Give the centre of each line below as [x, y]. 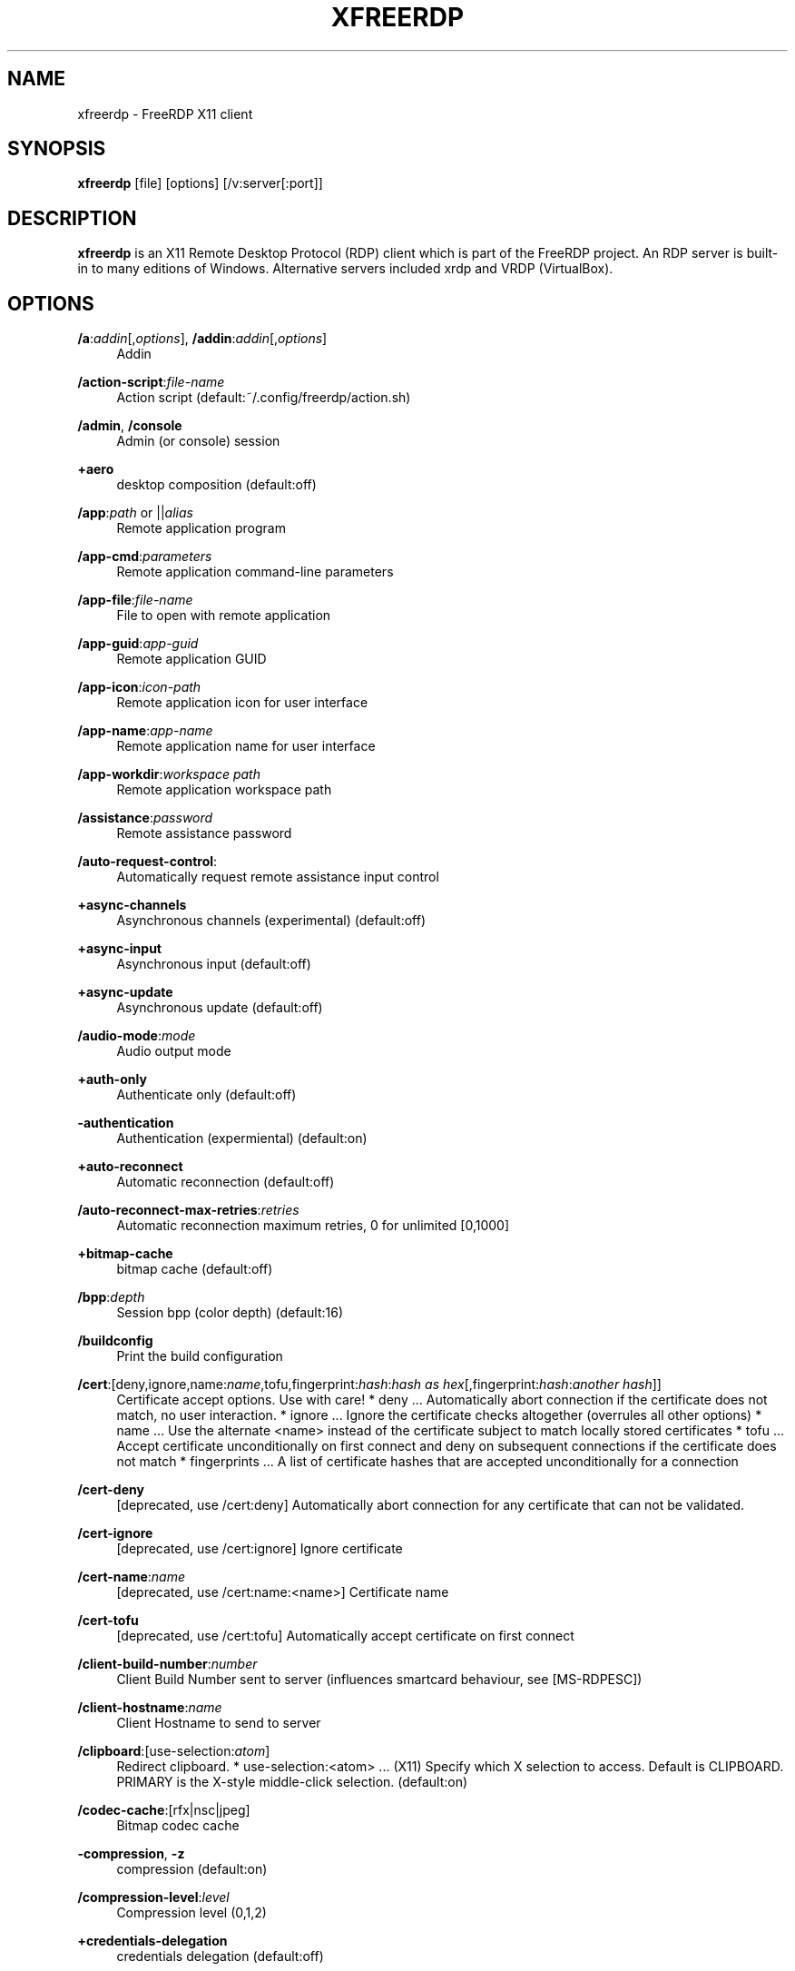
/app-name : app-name [145, 731]
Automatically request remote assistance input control [278, 877]
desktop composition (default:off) [216, 485]
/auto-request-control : [147, 862]
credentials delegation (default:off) [220, 1956]
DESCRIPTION [72, 218]
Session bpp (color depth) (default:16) [230, 1313]
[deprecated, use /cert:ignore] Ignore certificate [260, 1549]
